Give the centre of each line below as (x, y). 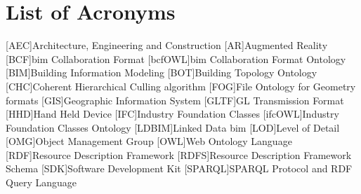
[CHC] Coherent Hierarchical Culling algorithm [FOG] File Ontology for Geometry (181, 86)
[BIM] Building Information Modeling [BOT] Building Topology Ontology (162, 72)
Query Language (41, 182)
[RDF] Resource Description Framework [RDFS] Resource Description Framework (179, 154)
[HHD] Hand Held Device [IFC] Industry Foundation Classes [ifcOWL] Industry (172, 114)
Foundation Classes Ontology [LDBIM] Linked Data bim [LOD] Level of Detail (173, 127)
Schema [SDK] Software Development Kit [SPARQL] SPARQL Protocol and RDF (179, 168)
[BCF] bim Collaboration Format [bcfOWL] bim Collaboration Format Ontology (176, 58)
